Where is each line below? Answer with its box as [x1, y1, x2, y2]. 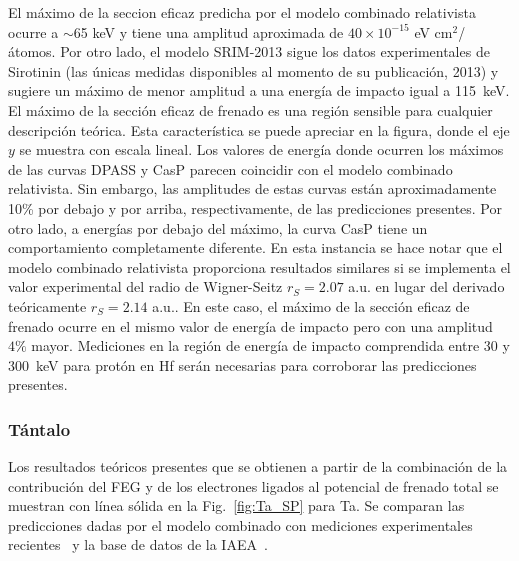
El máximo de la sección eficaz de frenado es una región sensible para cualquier [8, 99, 493, 120]
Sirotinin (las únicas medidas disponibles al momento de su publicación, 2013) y [8, 60, 499, 81]
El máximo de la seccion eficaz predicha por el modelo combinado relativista [8, 2, 476, 22]
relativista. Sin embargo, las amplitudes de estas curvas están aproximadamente [8, 178, 497, 199]
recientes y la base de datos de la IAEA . [8, 534, 268, 555]
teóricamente [8, 295, 87, 316]
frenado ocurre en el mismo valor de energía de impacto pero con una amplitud [8, 315, 493, 336]
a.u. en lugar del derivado [348, 276, 505, 297]
